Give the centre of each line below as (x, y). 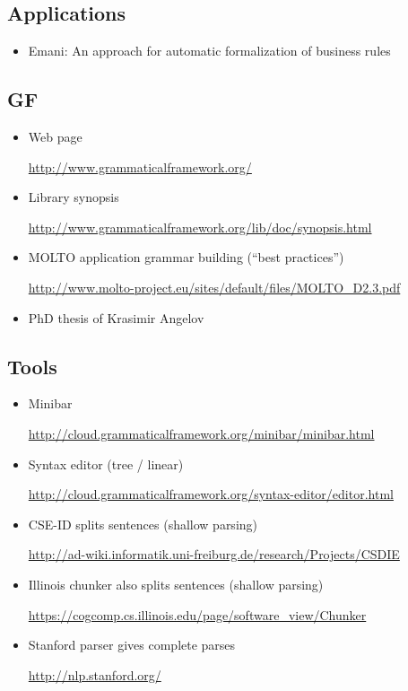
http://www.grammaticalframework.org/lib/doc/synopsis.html (200, 227)
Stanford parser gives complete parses (132, 645)
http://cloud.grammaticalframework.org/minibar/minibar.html (201, 433)
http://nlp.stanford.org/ (95, 674)
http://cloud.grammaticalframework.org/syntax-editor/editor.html (211, 494)
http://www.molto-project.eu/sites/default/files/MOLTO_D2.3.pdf (214, 287)
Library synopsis (74, 197)
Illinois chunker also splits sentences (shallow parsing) (176, 584)
